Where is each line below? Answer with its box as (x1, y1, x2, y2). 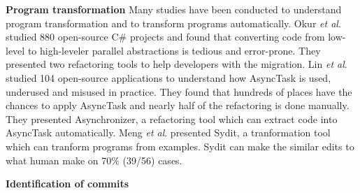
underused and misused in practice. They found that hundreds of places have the (6, 84, 352, 99)
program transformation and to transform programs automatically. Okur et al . (6, 15, 341, 30)
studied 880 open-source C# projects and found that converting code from (6, 29, 325, 44)
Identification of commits (6, 176, 129, 191)
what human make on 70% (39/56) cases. (6, 152, 182, 167)
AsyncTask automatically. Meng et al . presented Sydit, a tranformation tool (6, 125, 331, 140)
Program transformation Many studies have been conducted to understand (6, 2, 342, 16)
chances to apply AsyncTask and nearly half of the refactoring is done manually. (6, 98, 350, 113)
